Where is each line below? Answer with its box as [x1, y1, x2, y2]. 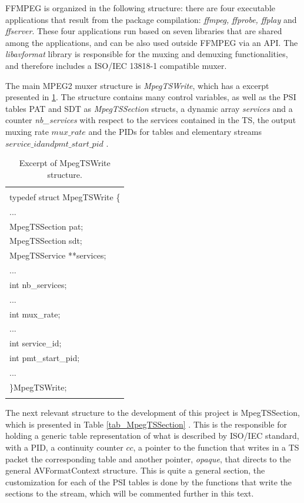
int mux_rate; [9, 307, 61, 320]
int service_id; [9, 337, 62, 349]
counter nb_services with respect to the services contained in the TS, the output [5, 114, 296, 126]
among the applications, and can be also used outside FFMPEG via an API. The [5, 36, 298, 48]
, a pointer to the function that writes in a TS [133, 441, 299, 453]
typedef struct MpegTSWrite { [9, 190, 121, 203]
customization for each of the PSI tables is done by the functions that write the [5, 475, 292, 488]
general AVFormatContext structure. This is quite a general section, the [5, 464, 265, 476]
